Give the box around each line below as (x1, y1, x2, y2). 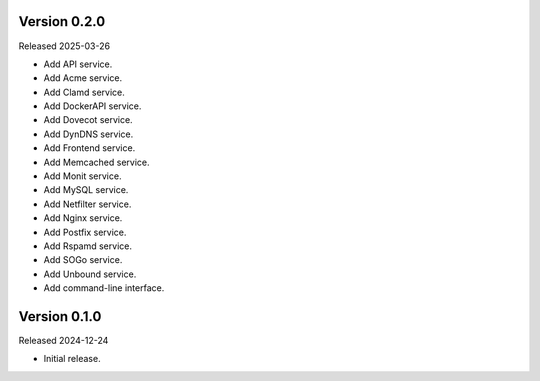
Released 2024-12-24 (18, 335, 109, 347)
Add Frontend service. (43, 142, 136, 154)
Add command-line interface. (43, 282, 165, 294)
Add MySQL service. (43, 184, 129, 196)
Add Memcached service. (43, 156, 150, 168)
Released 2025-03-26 (18, 40, 110, 52)
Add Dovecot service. (43, 114, 134, 126)
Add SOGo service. (43, 254, 123, 266)
